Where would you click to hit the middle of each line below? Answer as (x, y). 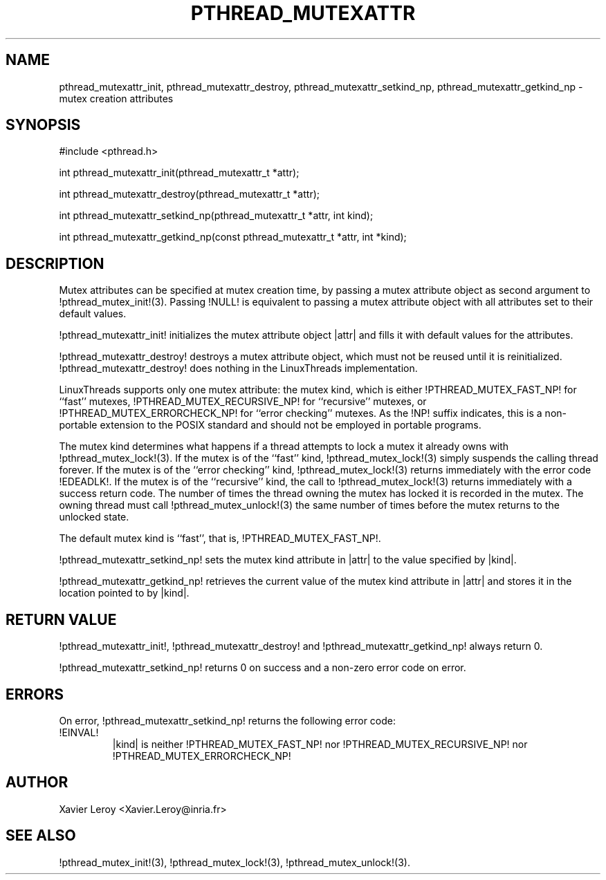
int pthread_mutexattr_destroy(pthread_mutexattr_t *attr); (189, 194)
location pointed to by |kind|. (124, 593)
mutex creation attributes (116, 98)
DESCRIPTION (55, 263)
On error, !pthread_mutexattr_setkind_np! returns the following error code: (227, 720)
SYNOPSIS (43, 125)
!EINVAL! (79, 732)
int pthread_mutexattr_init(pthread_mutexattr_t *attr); (179, 173)
